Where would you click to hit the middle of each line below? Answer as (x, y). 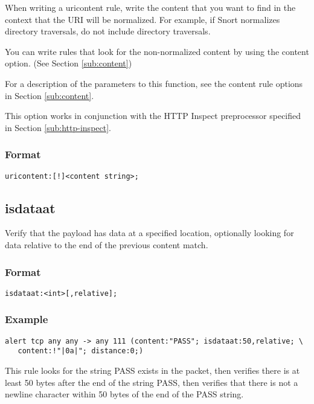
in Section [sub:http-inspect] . (58, 127)
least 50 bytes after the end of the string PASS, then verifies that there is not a (152, 382)
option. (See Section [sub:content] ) (69, 63)
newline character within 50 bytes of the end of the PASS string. (124, 394)
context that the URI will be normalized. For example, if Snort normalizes (143, 19)
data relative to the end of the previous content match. (107, 245)
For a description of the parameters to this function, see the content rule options (154, 83)
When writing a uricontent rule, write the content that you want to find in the (150, 7)
